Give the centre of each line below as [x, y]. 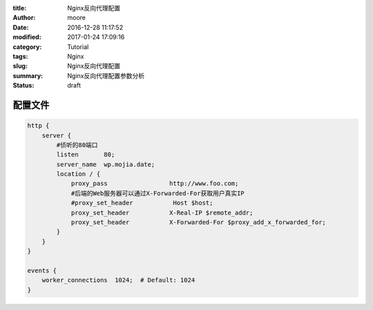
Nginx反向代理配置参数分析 [106, 75]
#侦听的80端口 [77, 145]
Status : [23, 86]
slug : [20, 66]
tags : [20, 56]
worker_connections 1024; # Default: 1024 [118, 280]
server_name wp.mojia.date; [106, 164]
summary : [28, 75]
